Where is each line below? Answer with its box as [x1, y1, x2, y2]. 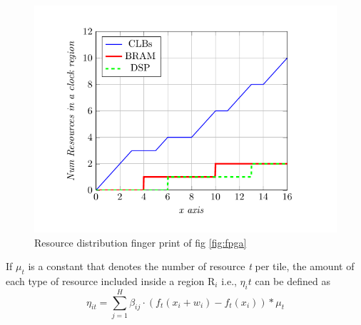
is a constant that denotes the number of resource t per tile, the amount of [28, 259, 355, 274]
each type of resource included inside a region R [6, 273, 215, 288]
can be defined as [255, 273, 330, 288]
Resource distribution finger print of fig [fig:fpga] [34, 234, 247, 249]
